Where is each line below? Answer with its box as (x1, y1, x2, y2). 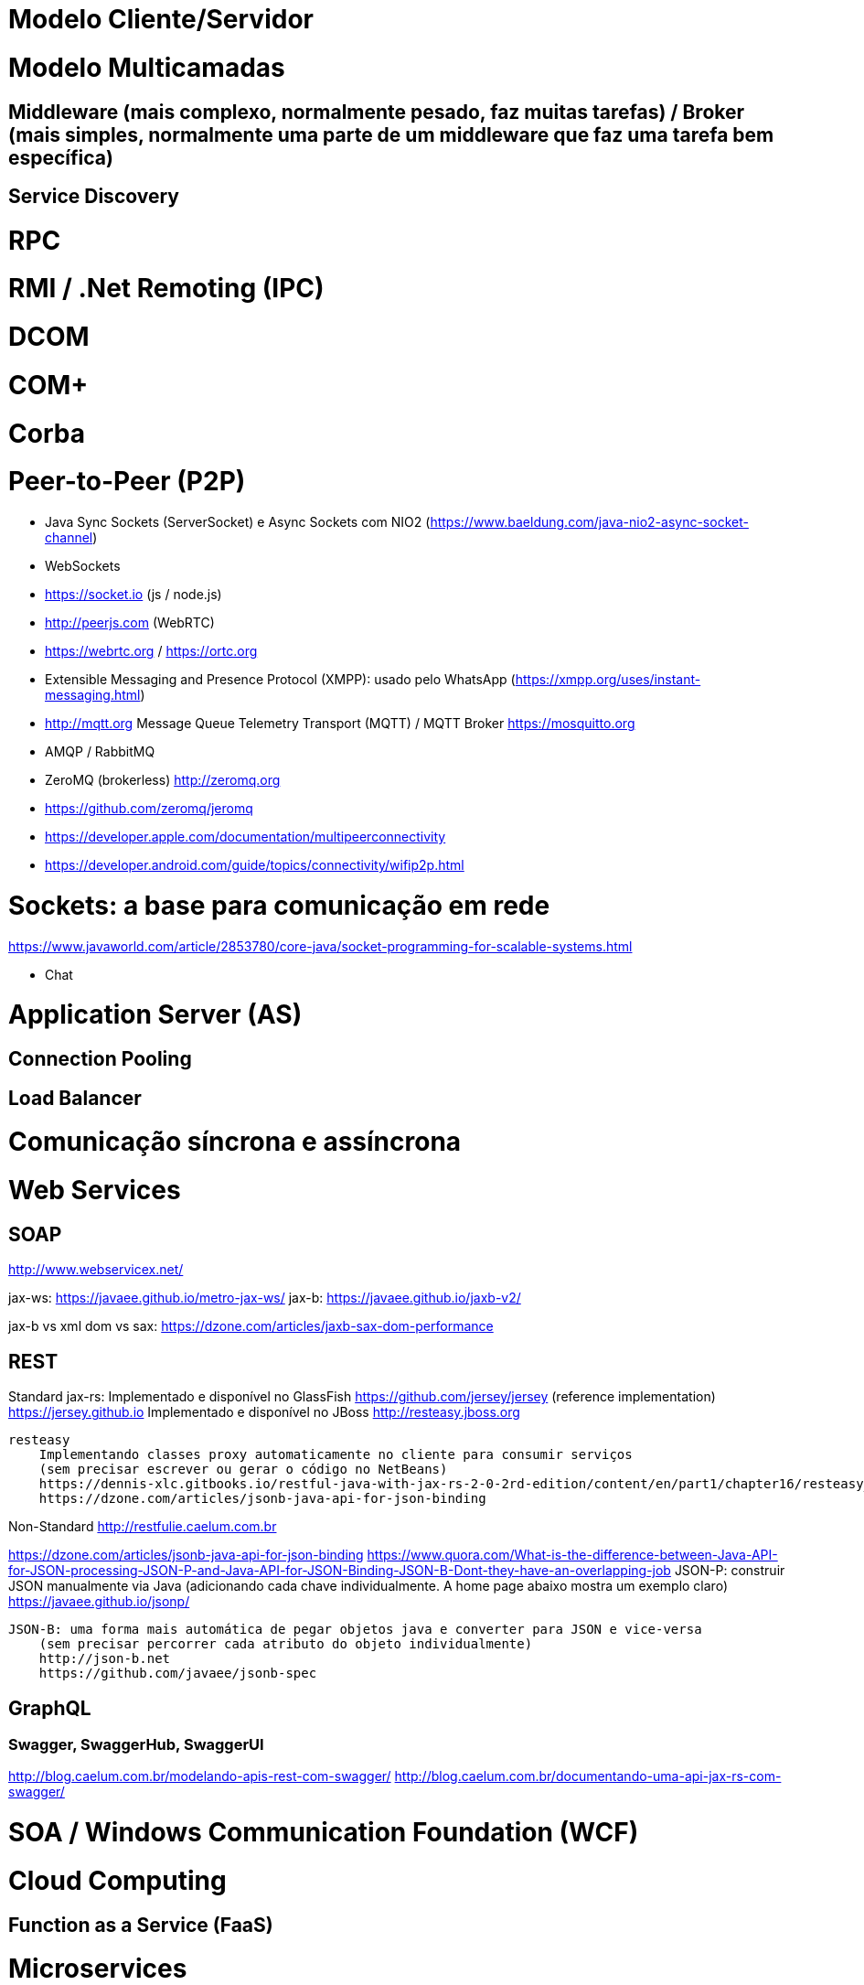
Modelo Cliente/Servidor (8, 4, 314, 35)
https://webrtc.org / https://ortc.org (45, 643, 258, 660)
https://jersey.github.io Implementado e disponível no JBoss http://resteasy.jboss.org (8, 1404, 520, 1421)
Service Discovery (8, 184, 179, 208)
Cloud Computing (8, 1864, 227, 1896)
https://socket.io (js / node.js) (45, 586, 222, 603)
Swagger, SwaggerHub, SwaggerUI (8, 1734, 264, 1754)
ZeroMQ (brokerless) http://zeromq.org (45, 772, 281, 789)
